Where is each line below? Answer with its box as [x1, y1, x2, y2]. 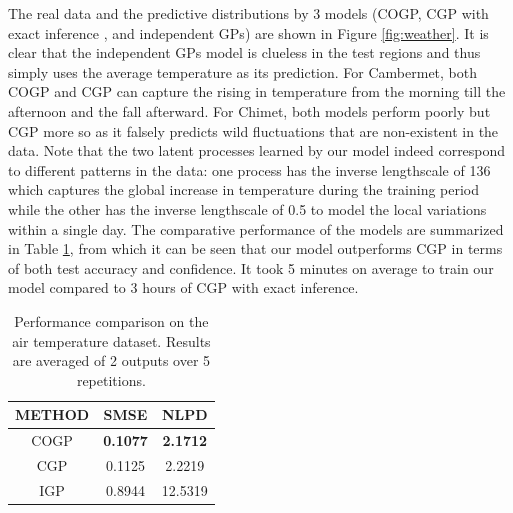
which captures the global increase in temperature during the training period [8, 179, 480, 200]
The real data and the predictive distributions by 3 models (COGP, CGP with [8, 3, 489, 23]
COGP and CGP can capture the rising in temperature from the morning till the [8, 81, 506, 102]
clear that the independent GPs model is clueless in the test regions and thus [8, 42, 481, 63]
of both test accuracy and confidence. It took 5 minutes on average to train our [8, 257, 494, 278]
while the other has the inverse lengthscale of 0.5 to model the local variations [8, 198, 487, 219]
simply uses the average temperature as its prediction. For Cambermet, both [8, 61, 478, 82]
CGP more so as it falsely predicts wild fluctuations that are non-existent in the [8, 120, 499, 141]
